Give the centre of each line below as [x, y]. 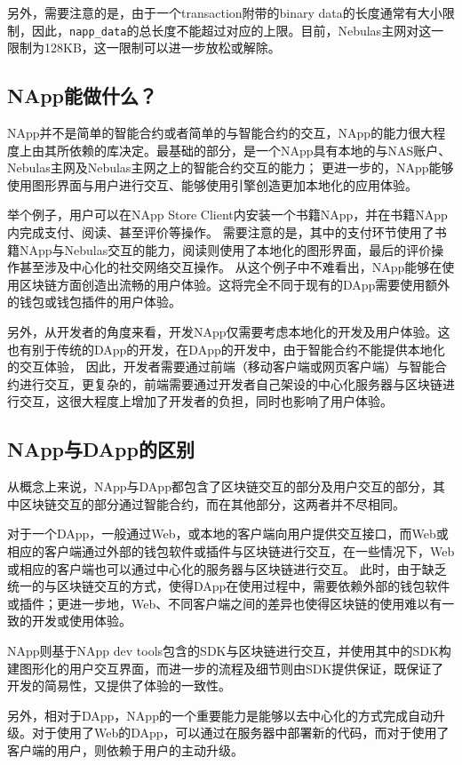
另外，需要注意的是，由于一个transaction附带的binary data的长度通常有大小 [225, 12]
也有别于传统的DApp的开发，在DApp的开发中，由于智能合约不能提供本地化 [226, 349]
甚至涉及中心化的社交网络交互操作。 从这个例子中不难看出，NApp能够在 [231, 267]
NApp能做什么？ [82, 96]
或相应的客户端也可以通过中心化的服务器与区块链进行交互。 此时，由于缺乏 [227, 568]
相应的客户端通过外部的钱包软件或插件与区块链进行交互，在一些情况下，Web [231, 550]
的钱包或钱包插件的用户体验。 [94, 302]
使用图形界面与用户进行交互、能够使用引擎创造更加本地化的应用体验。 [212, 184]
